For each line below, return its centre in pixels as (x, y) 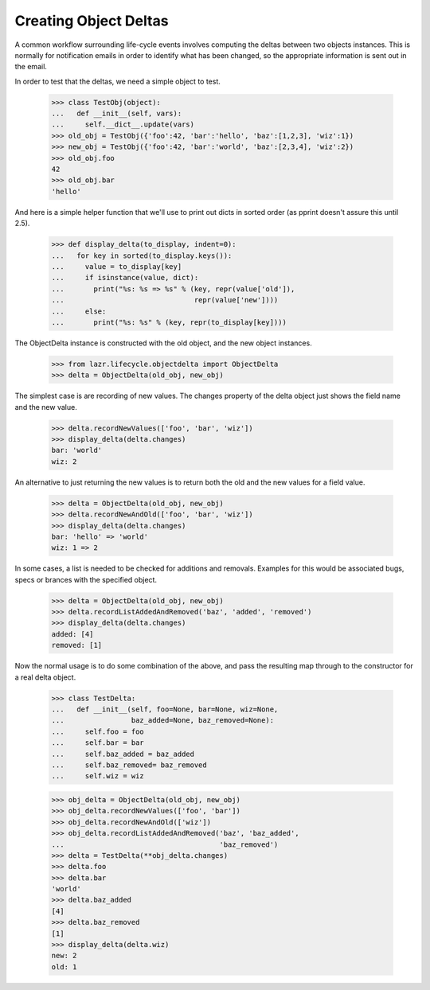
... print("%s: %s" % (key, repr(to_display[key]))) (169, 322)
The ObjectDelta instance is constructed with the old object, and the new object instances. (163, 343)
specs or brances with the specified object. (86, 579)
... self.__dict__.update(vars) (123, 125)
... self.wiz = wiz (98, 776)
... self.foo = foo (98, 731)
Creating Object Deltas (92, 21)
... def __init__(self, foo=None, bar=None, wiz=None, (165, 709)
